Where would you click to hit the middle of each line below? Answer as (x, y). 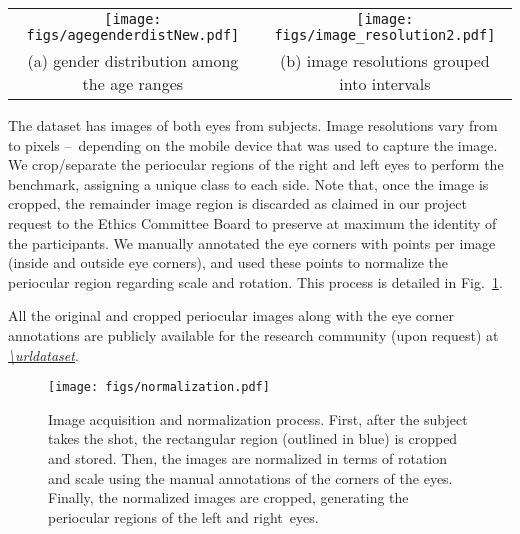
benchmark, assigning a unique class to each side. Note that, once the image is (248, 183)
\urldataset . (43, 354)
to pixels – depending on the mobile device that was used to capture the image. (253, 144)
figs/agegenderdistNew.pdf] (133, 35)
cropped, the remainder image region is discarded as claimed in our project (238, 203)
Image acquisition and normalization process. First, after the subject (258, 418)
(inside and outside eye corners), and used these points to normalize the (228, 262)
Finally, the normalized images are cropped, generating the (228, 497)
